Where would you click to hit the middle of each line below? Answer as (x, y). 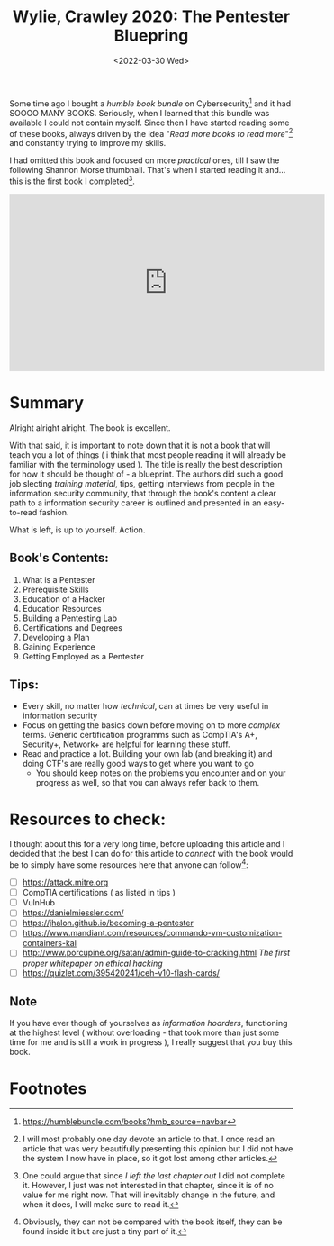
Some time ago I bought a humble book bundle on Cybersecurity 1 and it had (150, 103)
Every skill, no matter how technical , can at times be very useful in (145, 706)
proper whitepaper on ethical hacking (93, 963)
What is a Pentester (59, 579)
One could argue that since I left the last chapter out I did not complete (154, 1176)
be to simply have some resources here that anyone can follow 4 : (129, 864)
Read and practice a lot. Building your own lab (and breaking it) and (147, 754)
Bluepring (151, 36)
